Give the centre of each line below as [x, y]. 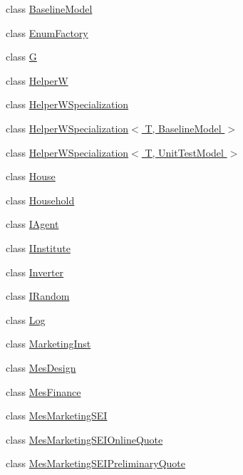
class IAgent [32, 224]
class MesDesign [41, 367]
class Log [26, 319]
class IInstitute [38, 247]
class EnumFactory [47, 32]
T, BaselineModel [183, 128]
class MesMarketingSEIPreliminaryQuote [95, 463]
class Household [40, 200]
